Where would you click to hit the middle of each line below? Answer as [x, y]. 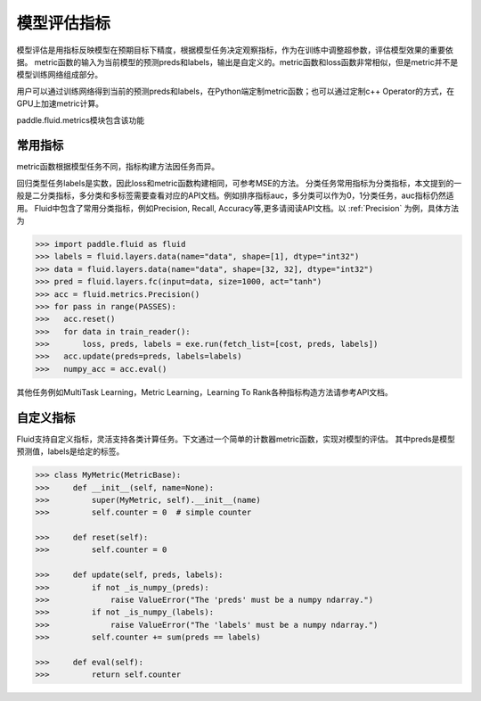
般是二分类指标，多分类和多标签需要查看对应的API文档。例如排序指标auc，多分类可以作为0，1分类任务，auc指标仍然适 [235, 195]
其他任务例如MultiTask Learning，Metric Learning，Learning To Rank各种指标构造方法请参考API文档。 [205, 392]
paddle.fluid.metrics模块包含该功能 [81, 120]
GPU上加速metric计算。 [60, 103]
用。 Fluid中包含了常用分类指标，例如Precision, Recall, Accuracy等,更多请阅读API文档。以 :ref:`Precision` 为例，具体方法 [237, 208]
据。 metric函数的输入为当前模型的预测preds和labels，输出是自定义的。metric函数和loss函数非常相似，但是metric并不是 [237, 62]
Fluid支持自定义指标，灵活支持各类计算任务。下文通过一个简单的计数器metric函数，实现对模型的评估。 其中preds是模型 [236, 439]
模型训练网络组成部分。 [59, 75]
